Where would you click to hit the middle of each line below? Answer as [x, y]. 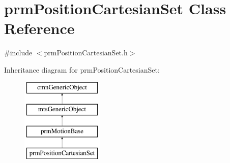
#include [18, 53]
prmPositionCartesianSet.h [86, 53]
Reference [39, 28]
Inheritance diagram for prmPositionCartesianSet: [82, 69]
